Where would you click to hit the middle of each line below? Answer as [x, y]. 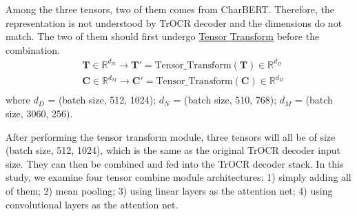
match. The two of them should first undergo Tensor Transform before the [163, 36]
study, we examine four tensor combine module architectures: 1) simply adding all [178, 177]
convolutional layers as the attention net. [92, 204]
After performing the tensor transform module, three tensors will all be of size [171, 136]
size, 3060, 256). [39, 114]
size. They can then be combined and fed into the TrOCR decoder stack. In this [175, 163]
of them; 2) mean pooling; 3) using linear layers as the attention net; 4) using [169, 191]
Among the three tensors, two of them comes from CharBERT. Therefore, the [170, 9]
